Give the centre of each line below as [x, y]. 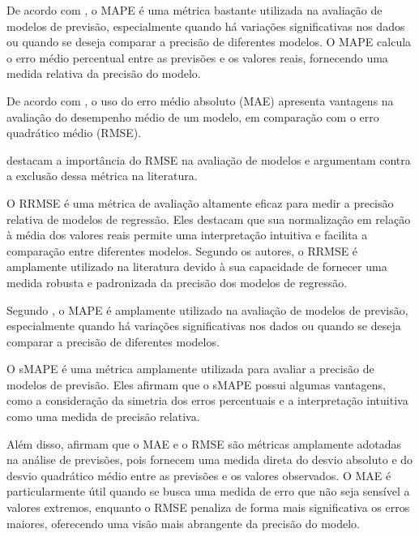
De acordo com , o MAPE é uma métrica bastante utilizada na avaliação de [195, 10]
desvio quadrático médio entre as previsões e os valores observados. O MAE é [199, 475]
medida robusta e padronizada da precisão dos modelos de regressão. [177, 282]
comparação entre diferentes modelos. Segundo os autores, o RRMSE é [182, 250]
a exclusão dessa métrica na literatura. [102, 176]
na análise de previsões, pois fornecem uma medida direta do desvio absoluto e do [210, 460]
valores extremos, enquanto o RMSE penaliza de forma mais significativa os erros [208, 507]
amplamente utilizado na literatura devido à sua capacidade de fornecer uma [197, 266]
